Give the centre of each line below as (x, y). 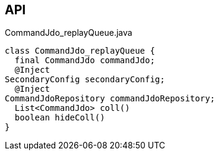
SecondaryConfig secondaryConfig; (85, 80)
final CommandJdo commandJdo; (85, 61)
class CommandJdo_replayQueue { (80, 51)
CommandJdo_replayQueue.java (69, 33)
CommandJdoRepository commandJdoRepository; (110, 99)
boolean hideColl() (60, 118)
